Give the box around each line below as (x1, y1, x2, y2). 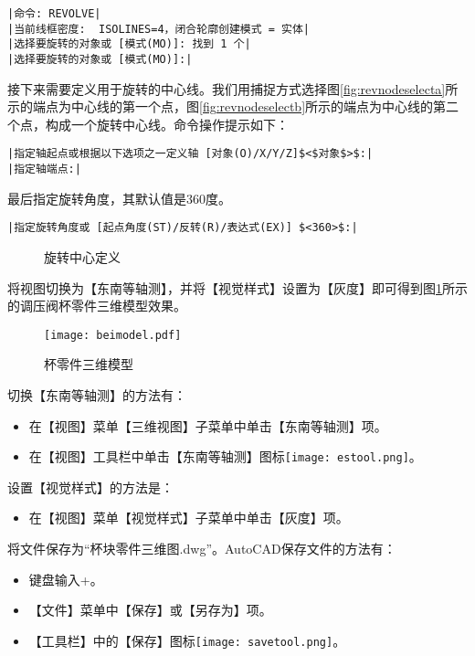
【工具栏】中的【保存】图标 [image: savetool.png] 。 (28, 630, 346, 650)
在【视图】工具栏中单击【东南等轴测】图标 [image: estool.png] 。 (28, 447, 422, 466)
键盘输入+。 (28, 569, 103, 588)
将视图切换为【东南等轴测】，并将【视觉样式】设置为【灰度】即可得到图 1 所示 (7, 278, 468, 297)
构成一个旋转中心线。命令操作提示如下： (45, 114, 289, 133)
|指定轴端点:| (7, 163, 81, 176)
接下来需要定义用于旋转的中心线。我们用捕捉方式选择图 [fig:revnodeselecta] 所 (7, 79, 459, 98)
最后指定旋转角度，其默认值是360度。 (7, 188, 231, 207)
